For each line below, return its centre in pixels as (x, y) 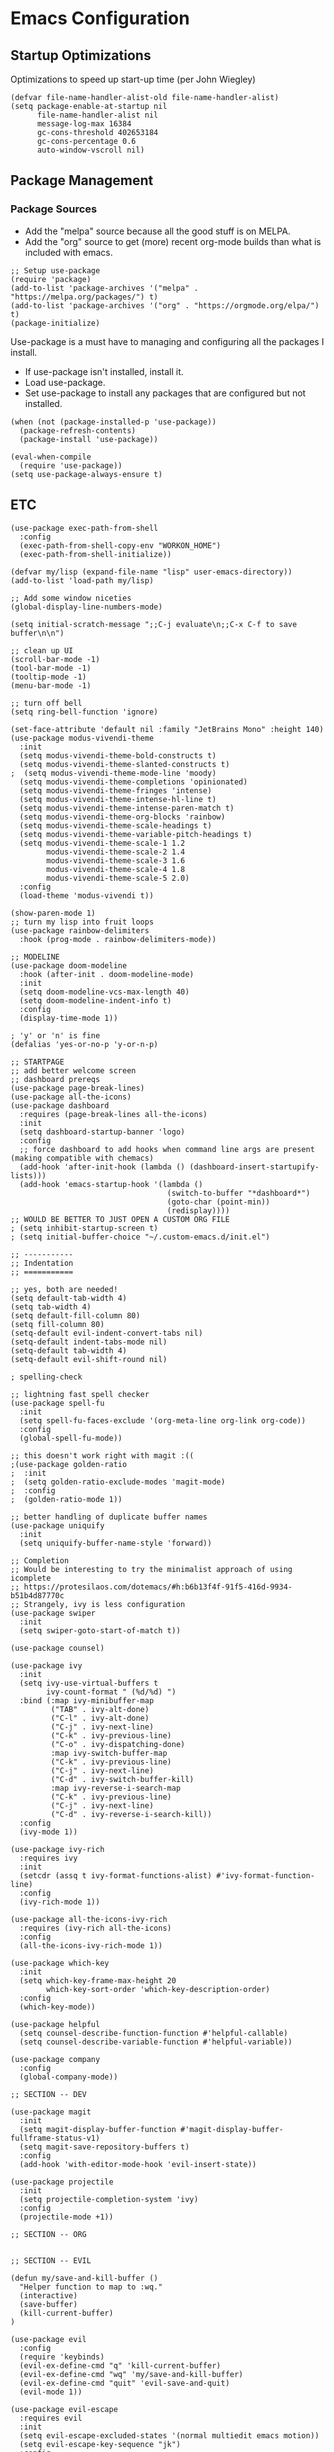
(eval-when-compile (51, 457)
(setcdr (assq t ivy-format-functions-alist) (116, 1875)
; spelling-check (46, 1377)
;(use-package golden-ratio (69, 1464)
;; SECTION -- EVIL (51, 2260)
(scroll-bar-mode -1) (55, 659)
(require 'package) (51, 279)
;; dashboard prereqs (55, 1079)
